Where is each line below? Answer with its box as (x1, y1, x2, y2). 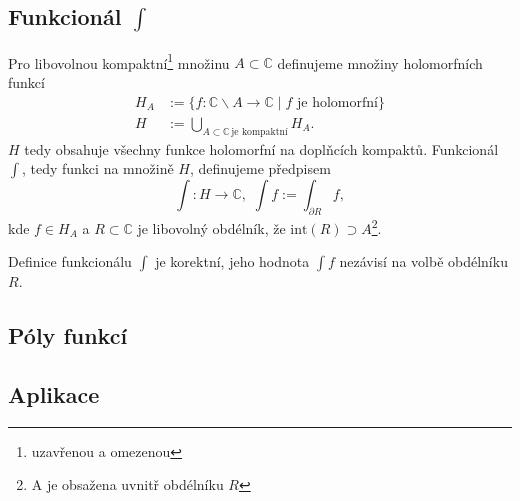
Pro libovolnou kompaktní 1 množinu (8, 49, 230, 73)
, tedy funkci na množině (21, 158, 174, 179)
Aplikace (8, 378, 100, 409)
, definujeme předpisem (189, 158, 331, 179)
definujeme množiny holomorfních (277, 52, 483, 73)
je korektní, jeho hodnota (155, 251, 310, 272)
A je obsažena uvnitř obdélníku (31, 474, 224, 495)
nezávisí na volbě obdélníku (339, 251, 508, 272)
